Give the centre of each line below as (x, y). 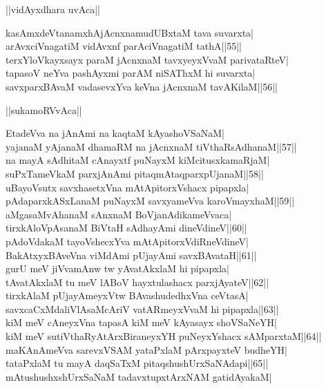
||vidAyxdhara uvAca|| (53, 9)
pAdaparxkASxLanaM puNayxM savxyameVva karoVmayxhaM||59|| (150, 201)
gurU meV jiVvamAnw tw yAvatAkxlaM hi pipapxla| (118, 268)
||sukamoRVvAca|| (44, 110)
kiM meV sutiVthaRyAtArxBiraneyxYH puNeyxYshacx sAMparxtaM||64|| (164, 336)
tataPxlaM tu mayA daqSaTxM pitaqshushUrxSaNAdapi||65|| (137, 363)
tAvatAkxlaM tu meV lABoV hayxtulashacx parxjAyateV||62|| (137, 282)
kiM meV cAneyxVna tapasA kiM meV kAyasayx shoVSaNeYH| (142, 322)
